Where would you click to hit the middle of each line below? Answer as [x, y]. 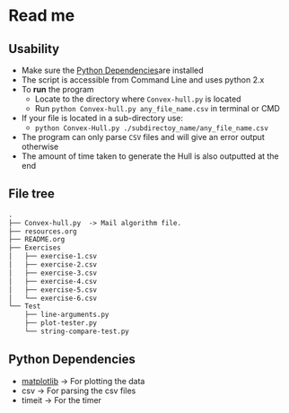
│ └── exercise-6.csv [53, 298]
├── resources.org [43, 231]
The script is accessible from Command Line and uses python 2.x [143, 80]
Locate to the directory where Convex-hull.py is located [138, 99]
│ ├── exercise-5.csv [53, 290]
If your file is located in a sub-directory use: [102, 118]
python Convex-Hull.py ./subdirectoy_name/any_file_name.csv [151, 128]
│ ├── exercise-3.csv [53, 273]
